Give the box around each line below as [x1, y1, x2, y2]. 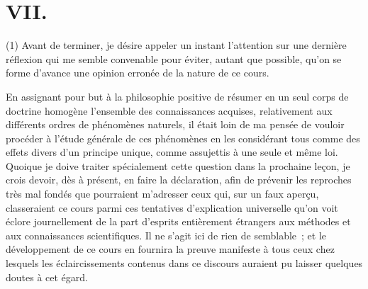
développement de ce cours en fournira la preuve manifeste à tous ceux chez [6, 242, 335, 256]
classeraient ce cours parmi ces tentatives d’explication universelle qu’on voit [6, 200, 338, 215]
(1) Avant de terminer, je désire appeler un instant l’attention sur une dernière [6, 38, 347, 52]
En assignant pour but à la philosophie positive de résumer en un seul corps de [6, 89, 349, 103]
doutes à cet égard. [6, 269, 88, 284]
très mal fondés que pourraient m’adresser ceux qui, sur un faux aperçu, [6, 186, 319, 201]
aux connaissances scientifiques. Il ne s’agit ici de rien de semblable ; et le [6, 227, 327, 242]
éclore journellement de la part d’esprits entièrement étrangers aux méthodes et [6, 214, 351, 229]
